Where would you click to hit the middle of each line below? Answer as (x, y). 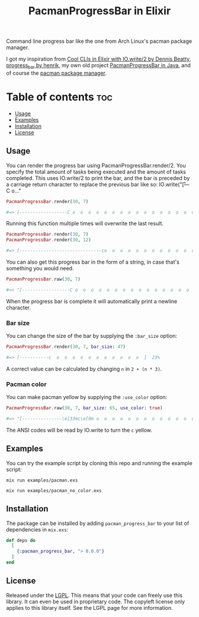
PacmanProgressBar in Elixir (99, 11)
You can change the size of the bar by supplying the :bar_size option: (92, 336)
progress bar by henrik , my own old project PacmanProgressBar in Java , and (98, 66)
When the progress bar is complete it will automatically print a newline (92, 301)
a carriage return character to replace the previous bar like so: (82, 184)
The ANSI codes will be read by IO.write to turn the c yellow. (79, 430)
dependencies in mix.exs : (37, 529)
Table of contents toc (59, 97)
